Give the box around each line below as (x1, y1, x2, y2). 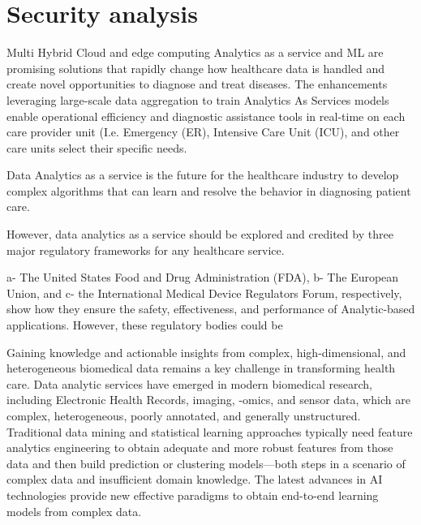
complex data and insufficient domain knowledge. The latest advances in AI (6, 471, 383, 488)
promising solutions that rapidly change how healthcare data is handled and (6, 59, 384, 76)
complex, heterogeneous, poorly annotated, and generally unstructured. (6, 407, 361, 424)
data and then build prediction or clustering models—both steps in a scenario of (6, 454, 406, 471)
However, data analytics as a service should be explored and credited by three (6, 226, 393, 243)
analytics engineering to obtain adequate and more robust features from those (6, 439, 393, 456)
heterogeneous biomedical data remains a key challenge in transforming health (6, 359, 396, 377)
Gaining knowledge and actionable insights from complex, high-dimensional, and (6, 343, 406, 360)
